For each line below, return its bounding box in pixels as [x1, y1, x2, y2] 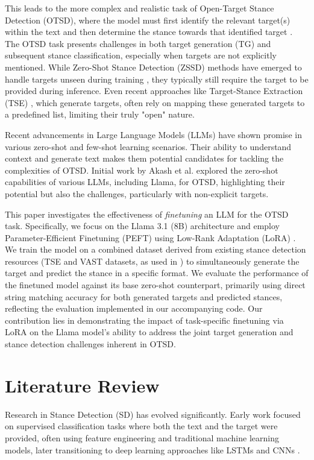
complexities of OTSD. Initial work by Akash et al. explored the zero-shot [5, 163, 278, 176]
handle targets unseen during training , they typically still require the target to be [5, 72, 309, 85]
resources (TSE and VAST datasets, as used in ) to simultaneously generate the [5, 254, 300, 267]
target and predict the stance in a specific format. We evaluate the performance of [5, 266, 309, 279]
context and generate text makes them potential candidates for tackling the [5, 152, 284, 165]
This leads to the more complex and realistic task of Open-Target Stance [5, 2, 274, 14]
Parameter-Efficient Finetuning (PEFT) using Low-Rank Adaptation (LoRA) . [5, 231, 296, 244]
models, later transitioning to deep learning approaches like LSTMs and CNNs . [5, 443, 300, 456]
